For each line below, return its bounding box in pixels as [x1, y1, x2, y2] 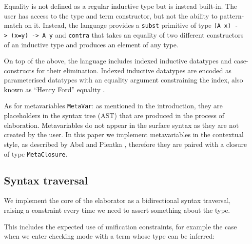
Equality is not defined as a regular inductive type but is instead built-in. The [4, 1, 237, 11]
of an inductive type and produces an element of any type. [4, 39, 178, 49]
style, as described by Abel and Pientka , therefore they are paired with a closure [4, 139, 247, 149]
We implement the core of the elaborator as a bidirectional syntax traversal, [4, 195, 231, 205]
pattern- [219, 10, 244, 20]
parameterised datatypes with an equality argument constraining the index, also [4, 75, 243, 85]
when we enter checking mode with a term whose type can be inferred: [4, 231, 215, 241]
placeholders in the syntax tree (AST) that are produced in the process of [4, 110, 225, 121]
